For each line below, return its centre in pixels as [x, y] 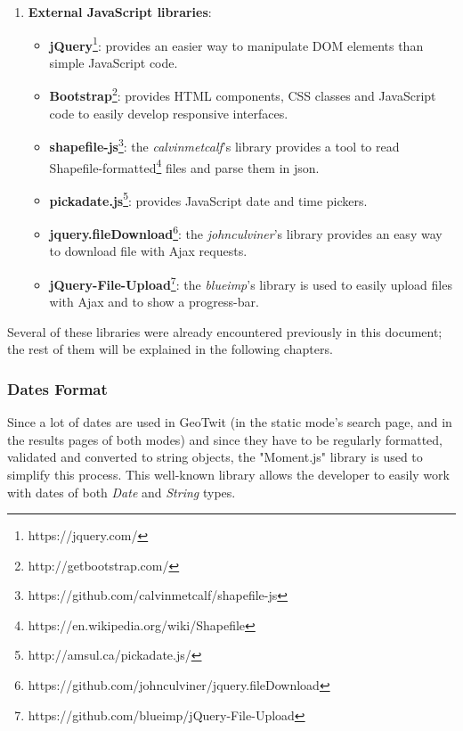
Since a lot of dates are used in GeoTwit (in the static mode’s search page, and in [230, 422]
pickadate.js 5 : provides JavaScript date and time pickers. [208, 199]
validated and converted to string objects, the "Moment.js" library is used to [215, 457]
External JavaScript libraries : [120, 12]
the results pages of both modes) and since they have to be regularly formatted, [225, 439]
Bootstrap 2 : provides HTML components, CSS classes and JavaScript [243, 94]
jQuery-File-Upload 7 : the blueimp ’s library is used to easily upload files [251, 283]
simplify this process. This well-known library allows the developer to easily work [228, 474]
